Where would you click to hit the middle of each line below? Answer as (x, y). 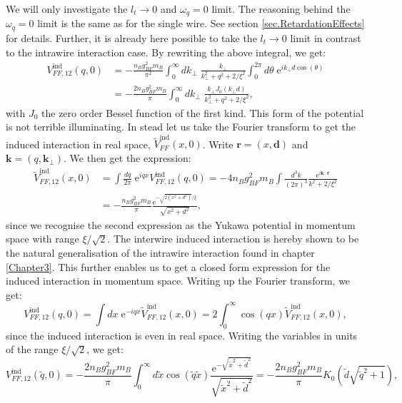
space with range (42, 239)
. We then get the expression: (127, 158)
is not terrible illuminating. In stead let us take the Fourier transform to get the (181, 127)
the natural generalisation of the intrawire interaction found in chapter (160, 253)
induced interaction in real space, (78, 144)
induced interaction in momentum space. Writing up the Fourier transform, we (178, 281)
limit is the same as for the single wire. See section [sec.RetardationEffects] (201, 23)
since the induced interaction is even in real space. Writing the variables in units (182, 335)
